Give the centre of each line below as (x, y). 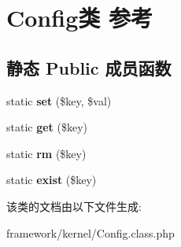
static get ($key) (47, 127)
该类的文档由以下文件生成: (74, 206)
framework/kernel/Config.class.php (90, 232)
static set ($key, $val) (59, 100)
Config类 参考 (79, 18)
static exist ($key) (52, 180)
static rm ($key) (46, 153)
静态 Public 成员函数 (89, 67)
